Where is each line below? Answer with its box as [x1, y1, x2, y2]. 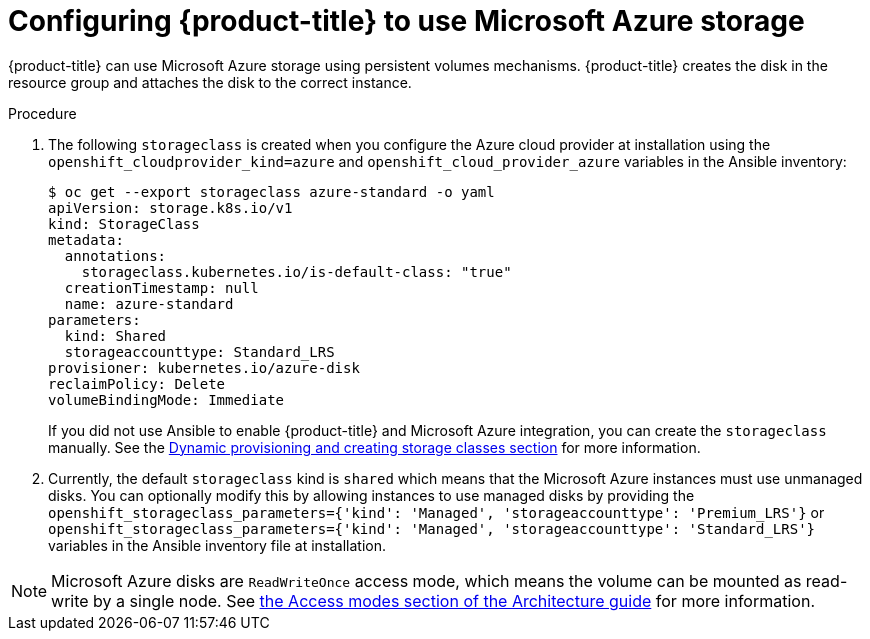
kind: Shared [64, 327, 167, 344]
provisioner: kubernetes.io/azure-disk [48, 359, 360, 376]
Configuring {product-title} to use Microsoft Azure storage [8, 4, 805, 38]
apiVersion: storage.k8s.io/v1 [48, 199, 293, 216]
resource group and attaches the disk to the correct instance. [8, 73, 412, 91]
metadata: [48, 231, 124, 248]
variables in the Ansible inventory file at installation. [48, 536, 387, 554]
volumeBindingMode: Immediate [48, 391, 285, 408]
